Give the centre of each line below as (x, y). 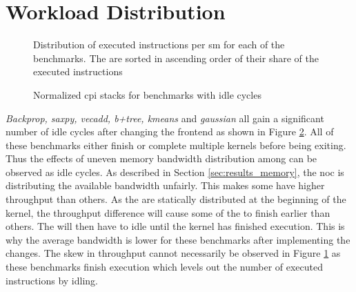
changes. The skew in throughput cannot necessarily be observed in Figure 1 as (173, 253)
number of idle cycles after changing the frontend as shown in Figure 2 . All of (170, 132)
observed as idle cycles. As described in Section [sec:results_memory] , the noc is (175, 172)
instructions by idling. (52, 280)
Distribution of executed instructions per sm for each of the (159, 45)
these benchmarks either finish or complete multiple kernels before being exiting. (176, 145)
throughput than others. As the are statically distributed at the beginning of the (176, 199)
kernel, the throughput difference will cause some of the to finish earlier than (168, 212)
